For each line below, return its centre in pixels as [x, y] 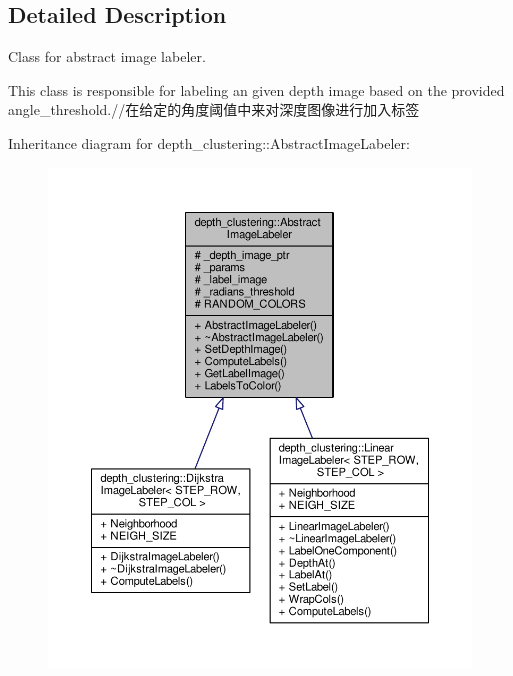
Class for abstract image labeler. [107, 56]
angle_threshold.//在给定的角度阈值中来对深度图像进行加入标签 [214, 109]
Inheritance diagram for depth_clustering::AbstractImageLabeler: [209, 142]
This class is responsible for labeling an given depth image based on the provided [256, 89]
